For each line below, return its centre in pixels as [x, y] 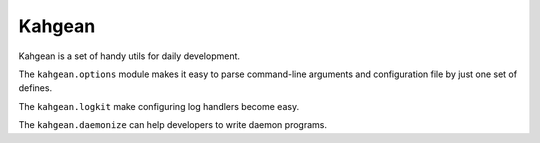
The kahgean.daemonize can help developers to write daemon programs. [172, 125]
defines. [35, 88]
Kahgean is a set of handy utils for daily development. [129, 56]
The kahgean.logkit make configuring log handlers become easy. [159, 106]
